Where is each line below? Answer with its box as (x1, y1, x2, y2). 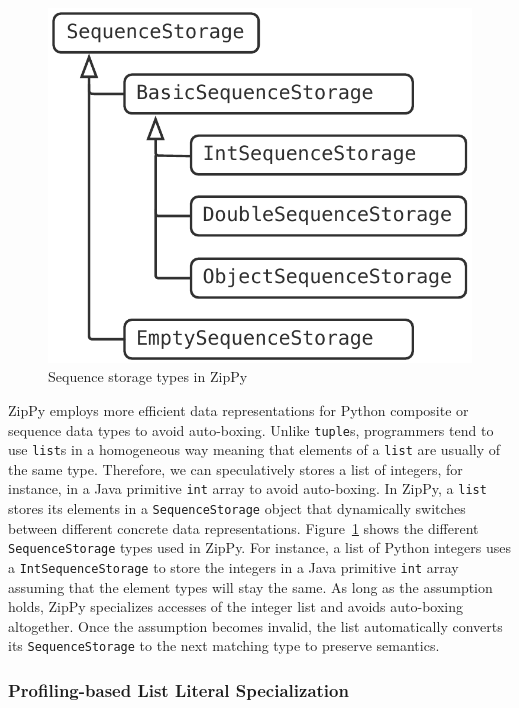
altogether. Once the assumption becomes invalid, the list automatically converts (8, 615, 503, 636)
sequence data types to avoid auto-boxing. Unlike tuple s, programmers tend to (8, 419, 494, 440)
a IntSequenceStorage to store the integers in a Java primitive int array (8, 557, 459, 578)
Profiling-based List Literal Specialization (8, 678, 349, 703)
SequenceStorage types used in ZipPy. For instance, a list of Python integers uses (8, 537, 511, 558)
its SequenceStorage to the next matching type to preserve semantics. (8, 635, 440, 656)
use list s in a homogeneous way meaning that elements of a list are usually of (8, 439, 501, 460)
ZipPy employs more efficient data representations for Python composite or (8, 399, 469, 420)
